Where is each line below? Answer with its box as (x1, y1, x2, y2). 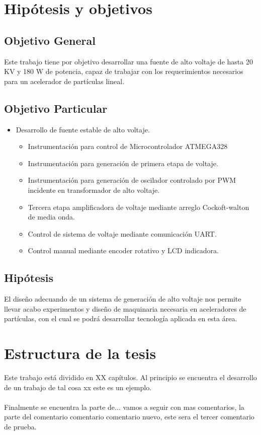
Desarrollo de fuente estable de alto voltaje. (16, 124, 150, 134)
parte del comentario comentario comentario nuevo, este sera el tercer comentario (4, 411, 254, 422)
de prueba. (4, 421, 37, 431)
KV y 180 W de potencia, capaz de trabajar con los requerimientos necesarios (4, 66, 243, 77)
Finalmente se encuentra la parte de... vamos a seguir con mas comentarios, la (4, 401, 244, 412)
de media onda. (28, 211, 75, 222)
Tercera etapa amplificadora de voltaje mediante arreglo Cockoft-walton (28, 201, 249, 212)
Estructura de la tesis (4, 343, 156, 364)
